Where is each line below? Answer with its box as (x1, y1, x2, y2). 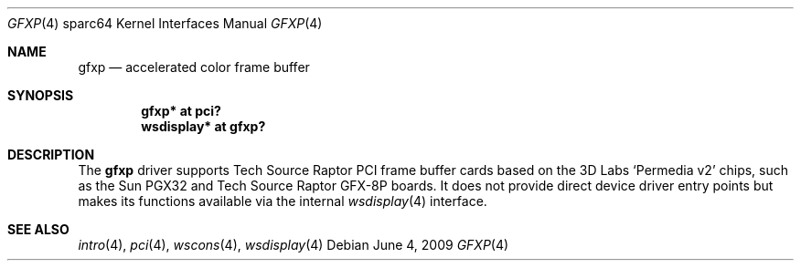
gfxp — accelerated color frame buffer (78, 59, 310, 75)
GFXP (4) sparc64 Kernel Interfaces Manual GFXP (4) (7, 15, 323, 31)
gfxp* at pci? (141, 103, 221, 119)
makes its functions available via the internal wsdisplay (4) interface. (78, 193, 487, 209)
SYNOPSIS (7, 88, 74, 103)
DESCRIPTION (7, 147, 95, 162)
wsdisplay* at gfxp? (141, 119, 266, 134)
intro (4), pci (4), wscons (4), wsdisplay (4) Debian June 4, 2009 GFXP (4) (78, 237, 509, 253)
